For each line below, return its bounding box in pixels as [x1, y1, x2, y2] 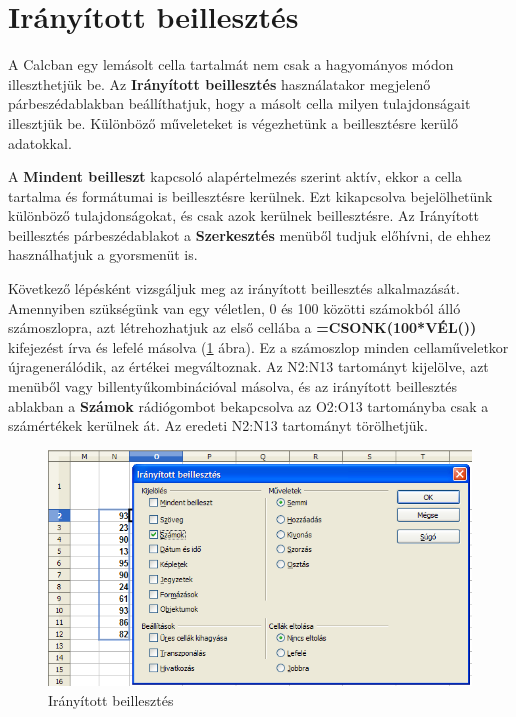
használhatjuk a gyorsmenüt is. [8, 244, 198, 265]
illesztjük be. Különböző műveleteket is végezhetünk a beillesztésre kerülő [8, 112, 458, 133]
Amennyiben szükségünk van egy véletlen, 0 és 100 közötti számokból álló [8, 297, 461, 318]
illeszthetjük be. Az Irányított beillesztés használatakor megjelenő [8, 73, 431, 94]
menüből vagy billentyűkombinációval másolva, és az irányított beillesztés [8, 376, 458, 397]
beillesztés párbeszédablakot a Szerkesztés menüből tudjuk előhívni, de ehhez [8, 224, 491, 245]
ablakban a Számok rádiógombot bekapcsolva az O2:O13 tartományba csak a [8, 395, 489, 416]
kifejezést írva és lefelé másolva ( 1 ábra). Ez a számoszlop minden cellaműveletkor [8, 336, 509, 357]
